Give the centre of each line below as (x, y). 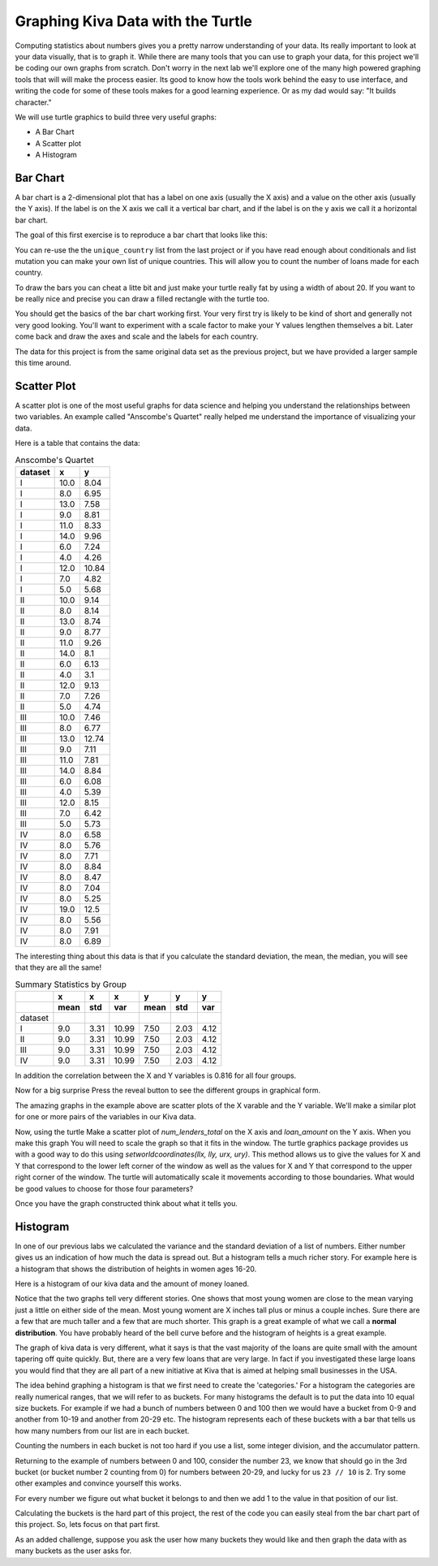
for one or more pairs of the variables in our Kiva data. (105, 1117)
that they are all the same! (58, 967)
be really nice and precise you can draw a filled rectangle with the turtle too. (142, 299)
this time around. (43, 363)
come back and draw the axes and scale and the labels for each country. (137, 336)
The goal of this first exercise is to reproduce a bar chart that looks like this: (141, 235)
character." (33, 102)
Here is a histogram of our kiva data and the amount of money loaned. (132, 1284)
